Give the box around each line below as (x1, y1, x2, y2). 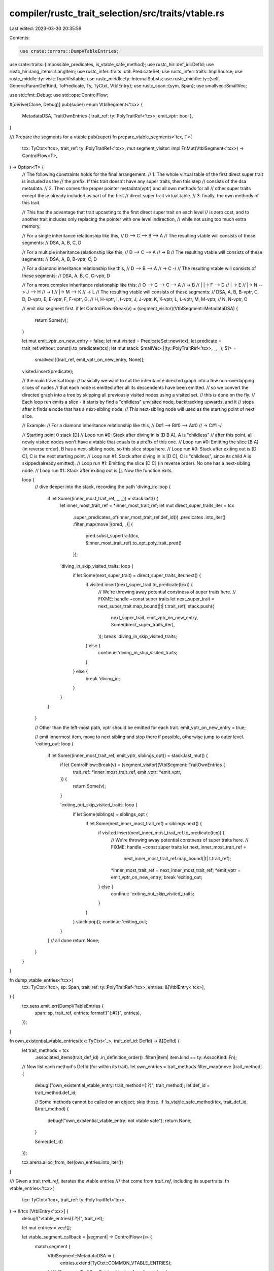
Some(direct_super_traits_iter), (111, 622, 175, 628)
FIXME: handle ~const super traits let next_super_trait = (98, 596, 215, 602)
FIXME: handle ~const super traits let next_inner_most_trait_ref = (111, 844, 247, 850)
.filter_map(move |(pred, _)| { (73, 521, 133, 527)
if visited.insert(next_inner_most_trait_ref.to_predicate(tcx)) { (98, 830, 225, 836)
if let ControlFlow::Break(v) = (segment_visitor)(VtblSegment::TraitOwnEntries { (60, 762, 225, 768)
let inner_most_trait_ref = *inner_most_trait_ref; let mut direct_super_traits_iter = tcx (60, 502, 234, 508)
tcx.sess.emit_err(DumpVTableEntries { (22, 1003, 104, 1009)
